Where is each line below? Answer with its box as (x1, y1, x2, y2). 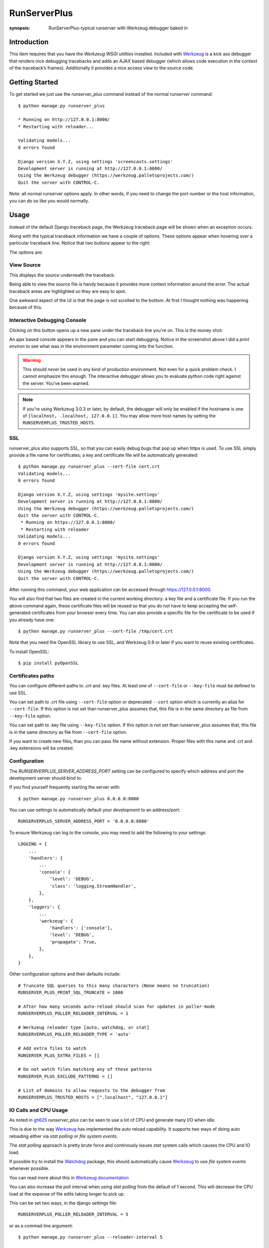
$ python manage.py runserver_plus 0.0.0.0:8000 (18, 796, 139, 801)
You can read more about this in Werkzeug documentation (9, 1175, 129, 1181)
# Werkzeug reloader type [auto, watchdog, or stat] (18, 1025, 149, 1030)
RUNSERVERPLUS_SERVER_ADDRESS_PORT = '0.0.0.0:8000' (18, 819, 149, 824)
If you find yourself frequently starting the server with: (9, 784, 121, 790)
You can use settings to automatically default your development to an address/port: (9, 807, 180, 813)
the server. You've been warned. (22, 380, 90, 386)
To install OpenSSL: (9, 648, 50, 654)
